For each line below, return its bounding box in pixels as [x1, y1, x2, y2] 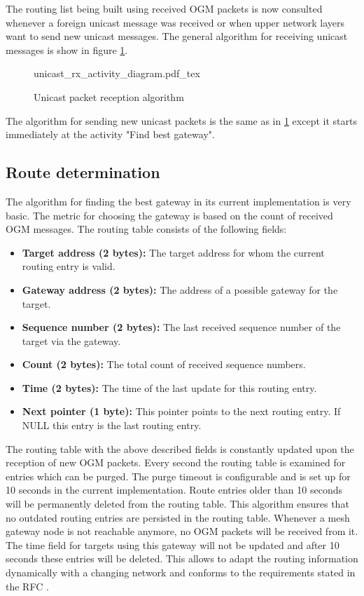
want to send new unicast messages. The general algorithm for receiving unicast [6, 29, 348, 43]
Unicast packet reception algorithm [34, 89, 184, 104]
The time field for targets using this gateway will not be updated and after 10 [6, 537, 339, 552]
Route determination [6, 161, 160, 183]
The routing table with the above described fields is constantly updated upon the [6, 441, 354, 456]
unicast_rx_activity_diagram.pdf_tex [34, 66, 200, 81]
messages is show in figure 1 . [6, 42, 128, 57]
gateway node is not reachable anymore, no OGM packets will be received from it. [6, 524, 358, 539]
